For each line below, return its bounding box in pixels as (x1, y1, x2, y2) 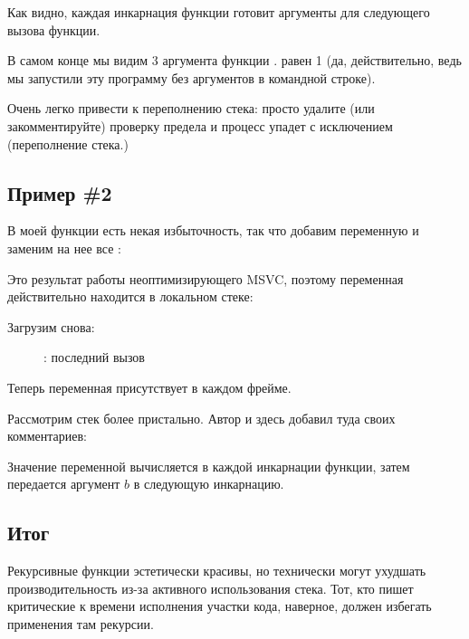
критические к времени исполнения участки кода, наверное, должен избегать (7, 596, 432, 615)
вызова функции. (7, 20, 100, 39)
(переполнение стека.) (7, 134, 129, 153)
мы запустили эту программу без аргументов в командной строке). (7, 68, 376, 87)
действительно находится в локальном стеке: (7, 287, 254, 306)
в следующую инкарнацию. (133, 474, 284, 493)
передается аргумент (7, 474, 120, 493)
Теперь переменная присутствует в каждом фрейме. (7, 377, 292, 396)
